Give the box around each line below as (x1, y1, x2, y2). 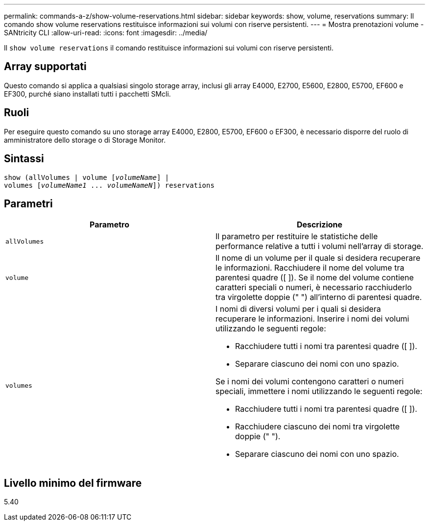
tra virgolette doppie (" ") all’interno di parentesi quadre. (215, 292, 422, 302)
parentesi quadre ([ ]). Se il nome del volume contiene (215, 273, 414, 283)
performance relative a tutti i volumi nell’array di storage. (215, 241, 424, 251)
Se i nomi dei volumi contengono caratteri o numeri (215, 376, 404, 387)
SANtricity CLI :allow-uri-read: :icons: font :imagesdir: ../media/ (4, 28, 208, 37)
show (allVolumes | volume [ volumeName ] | (4, 173, 169, 181)
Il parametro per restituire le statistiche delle (215, 231, 378, 242)
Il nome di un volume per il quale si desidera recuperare (215, 253, 421, 263)
